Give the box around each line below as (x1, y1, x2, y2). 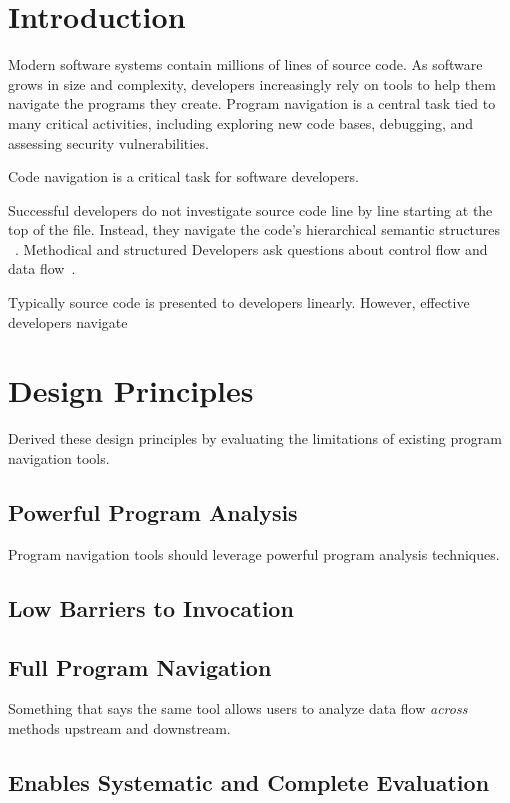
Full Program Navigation (8, 651, 272, 682)
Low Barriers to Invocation (8, 592, 294, 623)
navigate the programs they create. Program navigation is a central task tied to (8, 93, 496, 114)
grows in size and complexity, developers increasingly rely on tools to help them (8, 73, 496, 94)
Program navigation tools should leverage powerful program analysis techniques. (8, 543, 500, 564)
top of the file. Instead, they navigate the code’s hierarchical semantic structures (8, 219, 501, 240)
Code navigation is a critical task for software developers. (8, 166, 359, 187)
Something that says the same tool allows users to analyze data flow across (8, 698, 468, 719)
